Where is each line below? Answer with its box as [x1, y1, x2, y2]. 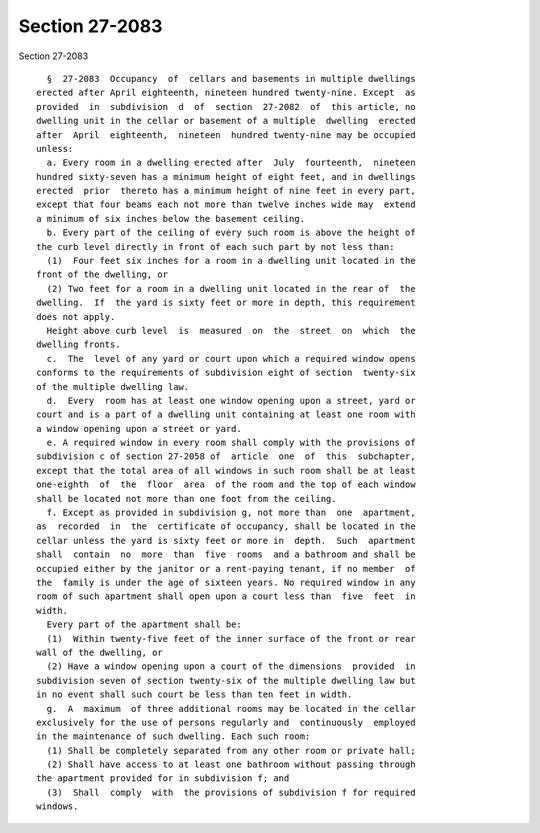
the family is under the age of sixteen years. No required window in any [36, 577, 416, 588]
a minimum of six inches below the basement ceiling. [36, 213, 305, 224]
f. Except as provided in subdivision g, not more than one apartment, [46, 507, 416, 519]
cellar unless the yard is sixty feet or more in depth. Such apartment [36, 535, 416, 546]
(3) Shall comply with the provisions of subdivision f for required [46, 786, 416, 798]
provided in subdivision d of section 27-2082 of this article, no [36, 101, 416, 112]
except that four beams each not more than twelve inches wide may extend [36, 199, 416, 210]
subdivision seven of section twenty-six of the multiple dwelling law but [36, 675, 416, 686]
